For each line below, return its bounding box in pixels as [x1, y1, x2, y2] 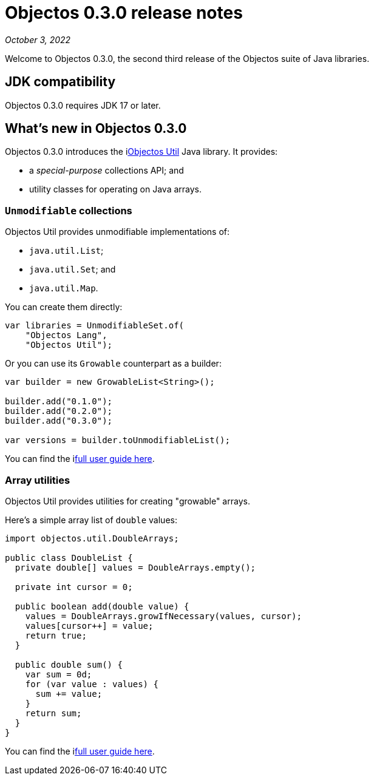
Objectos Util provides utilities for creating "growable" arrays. [5, 495, 250, 506]
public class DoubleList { [5, 552, 133, 563]
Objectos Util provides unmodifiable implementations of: [5, 226, 229, 237]
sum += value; [35, 688, 103, 699]
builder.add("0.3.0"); [5, 416, 113, 426]
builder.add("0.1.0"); [5, 396, 113, 407]
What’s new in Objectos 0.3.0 [5, 121, 187, 137]
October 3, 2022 [5, 34, 71, 45]
